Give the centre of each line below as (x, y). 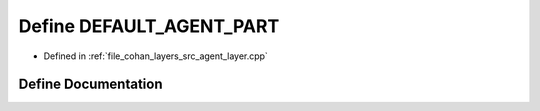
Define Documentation (90, 84)
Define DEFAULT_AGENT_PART (149, 26)
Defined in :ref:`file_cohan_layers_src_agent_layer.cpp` (156, 56)
